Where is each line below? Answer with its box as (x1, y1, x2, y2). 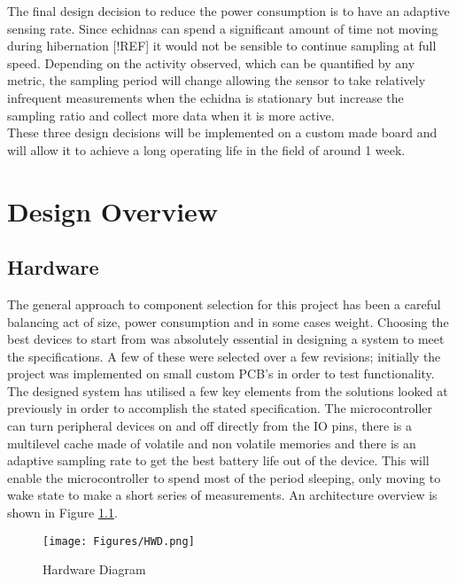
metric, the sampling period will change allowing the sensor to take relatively (7, 71, 426, 90)
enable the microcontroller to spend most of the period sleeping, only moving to (7, 468, 441, 487)
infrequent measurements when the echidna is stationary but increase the (7, 88, 404, 106)
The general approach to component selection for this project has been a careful (7, 294, 441, 313)
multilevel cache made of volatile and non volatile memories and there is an (7, 433, 416, 452)
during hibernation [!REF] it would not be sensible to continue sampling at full (7, 36, 437, 55)
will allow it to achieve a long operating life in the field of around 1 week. (7, 140, 406, 159)
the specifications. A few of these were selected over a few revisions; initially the (7, 347, 441, 365)
